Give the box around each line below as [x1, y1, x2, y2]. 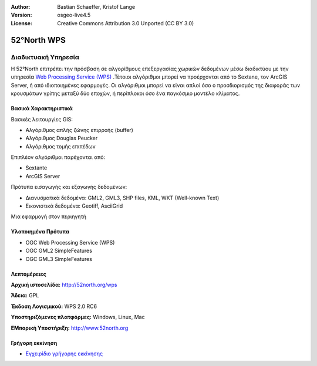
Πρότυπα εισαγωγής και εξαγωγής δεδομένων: [11, 184, 127, 191]
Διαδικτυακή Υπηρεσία [11, 53, 79, 61]
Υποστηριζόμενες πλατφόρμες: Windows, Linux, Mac [11, 314, 145, 321]
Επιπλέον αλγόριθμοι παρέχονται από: [11, 154, 106, 161]
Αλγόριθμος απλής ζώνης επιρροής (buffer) [25, 126, 133, 133]
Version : [11, 12, 32, 19]
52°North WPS [11, 35, 66, 45]
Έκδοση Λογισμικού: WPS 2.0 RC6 [11, 303, 97, 310]
